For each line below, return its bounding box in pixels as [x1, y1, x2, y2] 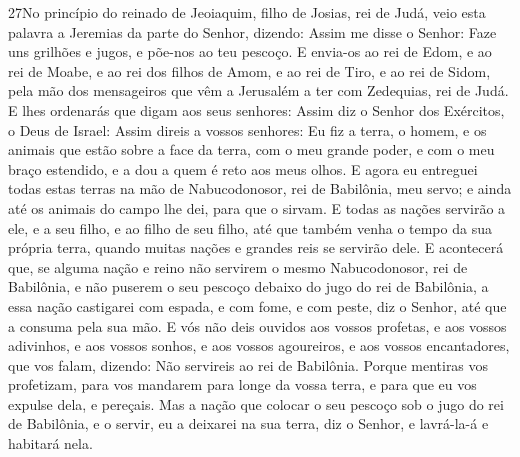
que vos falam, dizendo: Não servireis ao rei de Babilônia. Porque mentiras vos [8, 354, 489, 375]
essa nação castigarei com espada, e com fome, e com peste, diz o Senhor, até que [8, 295, 507, 316]
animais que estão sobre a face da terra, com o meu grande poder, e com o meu [8, 139, 495, 160]
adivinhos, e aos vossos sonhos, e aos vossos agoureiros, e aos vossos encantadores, [8, 335, 510, 356]
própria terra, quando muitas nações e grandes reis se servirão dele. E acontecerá [8, 237, 504, 258]
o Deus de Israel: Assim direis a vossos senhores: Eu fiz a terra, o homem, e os [8, 119, 487, 140]
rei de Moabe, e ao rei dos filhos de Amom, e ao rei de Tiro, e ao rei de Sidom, [8, 60, 491, 81]
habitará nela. [8, 433, 93, 454]
